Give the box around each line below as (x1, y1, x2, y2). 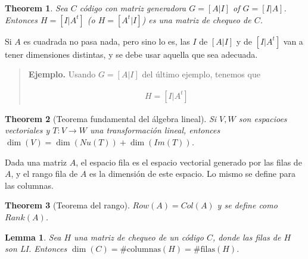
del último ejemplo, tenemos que (142, 68, 260, 80)
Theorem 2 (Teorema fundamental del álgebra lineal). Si (5, 112, 217, 124)
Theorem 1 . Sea (5, 2, 68, 14)
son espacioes (238, 112, 287, 124)
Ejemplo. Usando (28, 68, 96, 80)
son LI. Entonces (5, 242, 67, 255)
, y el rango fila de (11, 167, 78, 180)
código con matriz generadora (79, 2, 186, 14)
